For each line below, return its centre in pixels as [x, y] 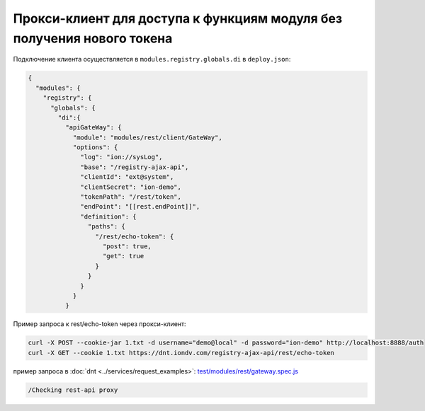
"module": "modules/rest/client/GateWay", [147, 137]
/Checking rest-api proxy [73, 390]
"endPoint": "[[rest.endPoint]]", [140, 207]
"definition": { [109, 216]
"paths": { [106, 227]
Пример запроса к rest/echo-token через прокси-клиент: [100, 324]
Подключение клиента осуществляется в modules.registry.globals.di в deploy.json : [152, 59]
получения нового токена [93, 38]
